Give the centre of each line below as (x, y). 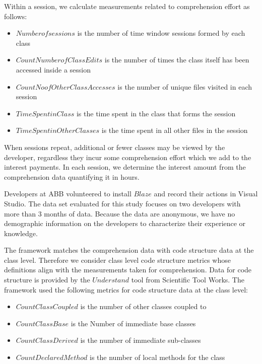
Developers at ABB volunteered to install (68, 194)
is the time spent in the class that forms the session (156, 113)
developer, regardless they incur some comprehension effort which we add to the (128, 157)
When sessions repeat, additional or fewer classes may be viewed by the (115, 147)
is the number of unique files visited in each (185, 86)
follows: (16, 16)
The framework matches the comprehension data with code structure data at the (129, 250)
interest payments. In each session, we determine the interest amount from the (125, 167)
